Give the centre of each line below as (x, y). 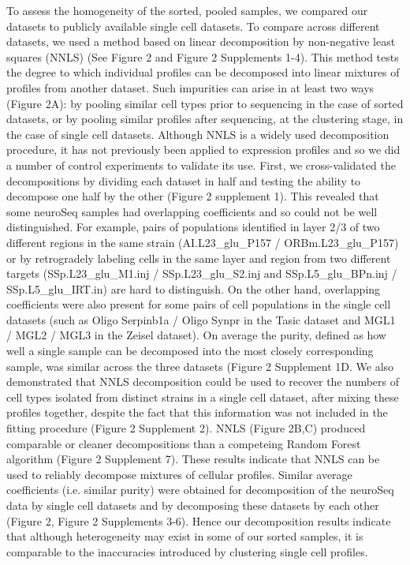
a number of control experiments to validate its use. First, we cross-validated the (201, 165)
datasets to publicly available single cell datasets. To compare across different (193, 26)
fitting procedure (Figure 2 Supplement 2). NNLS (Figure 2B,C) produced (186, 428)
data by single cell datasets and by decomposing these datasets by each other (193, 505)
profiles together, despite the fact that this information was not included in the (197, 412)
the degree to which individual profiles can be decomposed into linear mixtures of (203, 72)
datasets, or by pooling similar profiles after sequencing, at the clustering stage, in (205, 119)
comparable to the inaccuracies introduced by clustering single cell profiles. (187, 551)
